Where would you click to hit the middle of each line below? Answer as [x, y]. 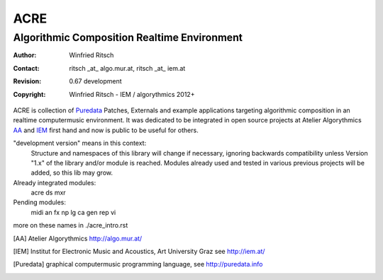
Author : [25, 55]
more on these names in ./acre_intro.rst [71, 226]
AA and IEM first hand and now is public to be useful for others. [106, 130]
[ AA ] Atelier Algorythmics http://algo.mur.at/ [78, 238]
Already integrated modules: [55, 182]
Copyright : [29, 94]
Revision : [27, 81]
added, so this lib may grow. [72, 173]
